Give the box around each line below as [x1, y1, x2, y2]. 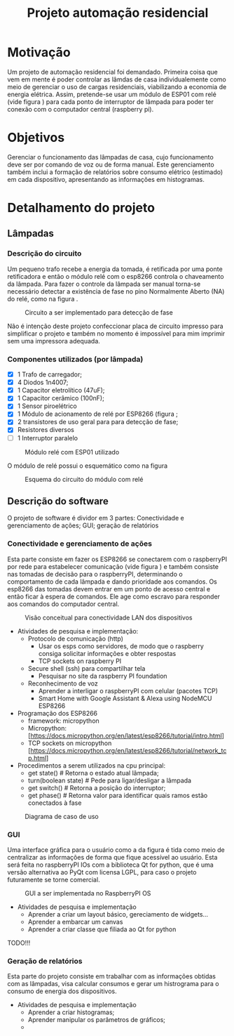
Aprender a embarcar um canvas [27, 918, 123, 926]
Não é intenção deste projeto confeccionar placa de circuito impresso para [7, 322, 223, 330]
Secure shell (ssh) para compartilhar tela [27, 664, 146, 672]
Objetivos [7, 130, 65, 145]
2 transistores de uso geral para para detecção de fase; [17, 418, 179, 426]
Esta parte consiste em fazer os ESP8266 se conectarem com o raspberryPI [7, 555, 228, 563]
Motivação [7, 44, 71, 60]
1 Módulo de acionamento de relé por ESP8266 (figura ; [17, 409, 179, 419]
